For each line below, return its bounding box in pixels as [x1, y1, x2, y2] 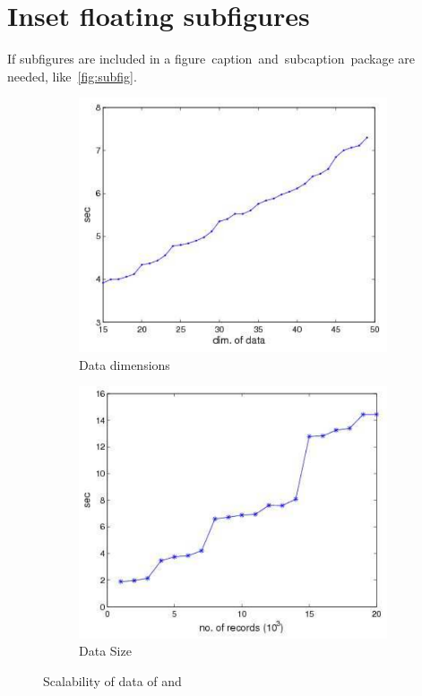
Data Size [79, 641, 132, 660]
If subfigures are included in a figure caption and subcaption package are [7, 49, 416, 68]
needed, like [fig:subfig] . [7, 66, 137, 85]
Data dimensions [79, 355, 170, 374]
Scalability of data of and [43, 672, 182, 691]
